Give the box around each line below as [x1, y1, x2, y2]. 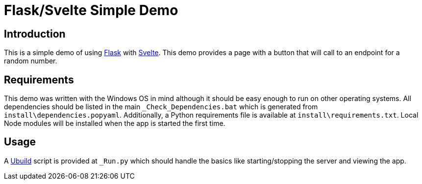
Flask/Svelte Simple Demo [4, 2, 178, 19]
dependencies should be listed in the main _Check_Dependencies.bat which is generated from [4, 102, 318, 111]
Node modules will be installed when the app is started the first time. [4, 119, 225, 128]
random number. [4, 57, 57, 65]
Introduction [4, 27, 66, 40]
